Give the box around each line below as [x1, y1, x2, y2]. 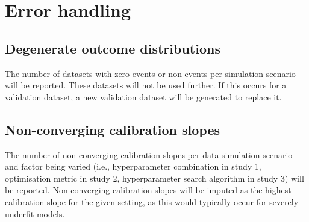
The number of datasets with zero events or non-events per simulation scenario [5, 67, 296, 79]
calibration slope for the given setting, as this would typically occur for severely [5, 195, 299, 208]
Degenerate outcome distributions [5, 39, 220, 57]
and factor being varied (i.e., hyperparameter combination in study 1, [5, 160, 261, 173]
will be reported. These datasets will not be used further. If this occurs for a [5, 79, 287, 91]
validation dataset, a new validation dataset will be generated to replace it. [5, 90, 282, 103]
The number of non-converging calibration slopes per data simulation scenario [5, 148, 293, 161]
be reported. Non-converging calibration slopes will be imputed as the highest [5, 183, 292, 196]
